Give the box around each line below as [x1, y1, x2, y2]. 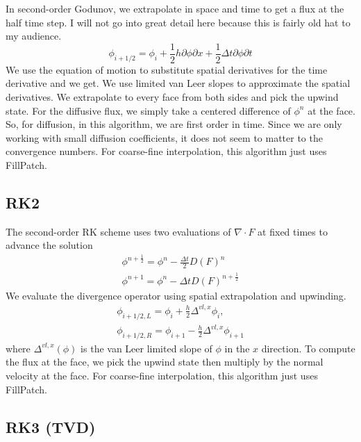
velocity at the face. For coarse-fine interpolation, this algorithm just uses [6, 368, 318, 383]
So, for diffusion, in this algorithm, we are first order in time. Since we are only [6, 117, 342, 131]
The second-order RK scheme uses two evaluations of [6, 224, 231, 238]
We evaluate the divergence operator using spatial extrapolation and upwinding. [6, 288, 346, 302]
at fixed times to [258, 224, 328, 238]
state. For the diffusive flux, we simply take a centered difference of [6, 103, 291, 117]
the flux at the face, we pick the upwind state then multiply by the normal [6, 354, 324, 369]
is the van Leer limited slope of [81, 341, 212, 355]
